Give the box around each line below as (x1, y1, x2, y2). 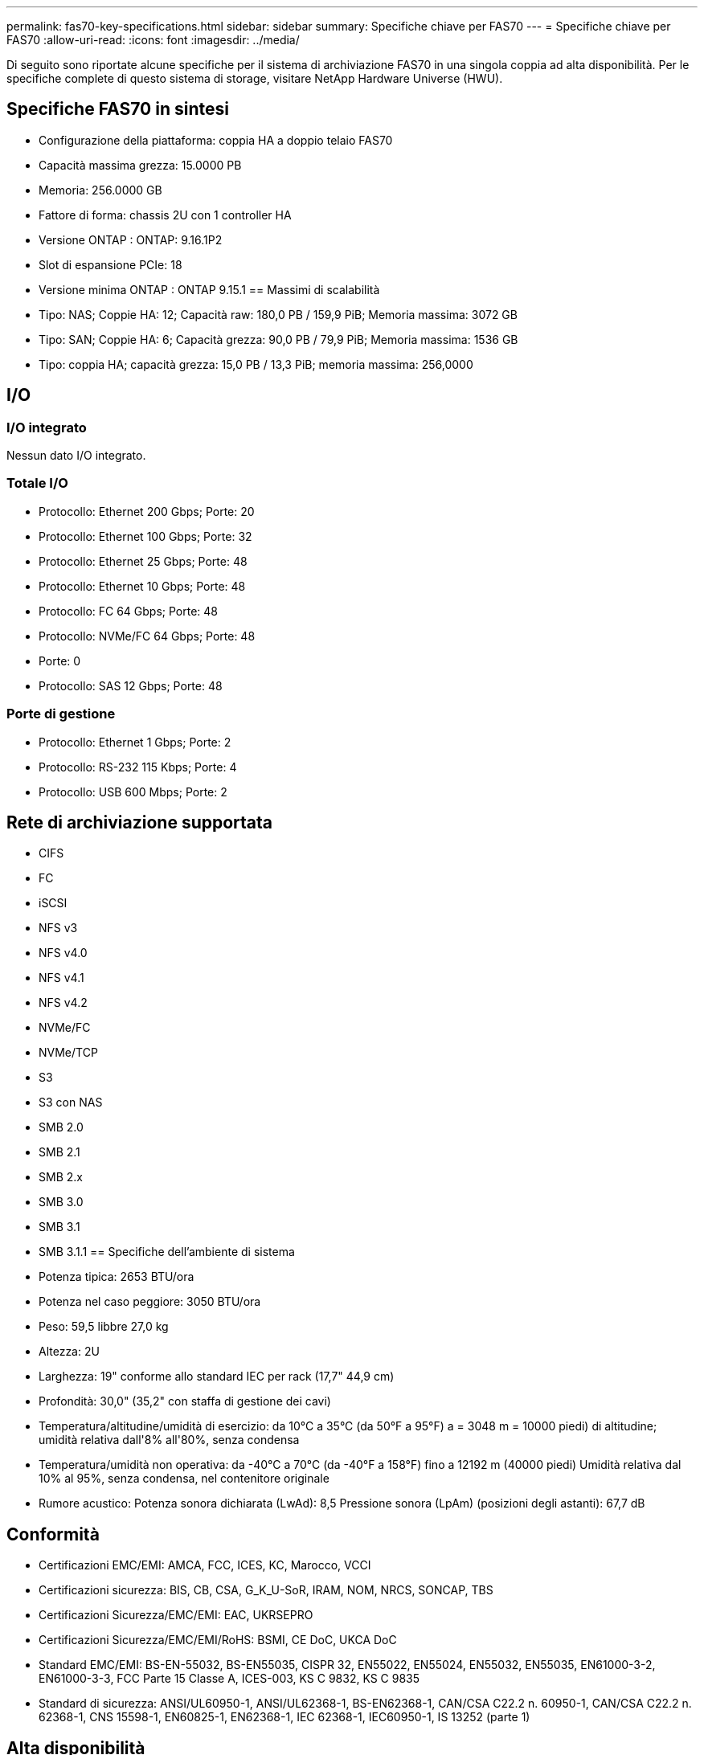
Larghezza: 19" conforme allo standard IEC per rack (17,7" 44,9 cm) (39, 1369, 395, 1384)
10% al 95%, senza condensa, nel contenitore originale (39, 1471, 329, 1486)
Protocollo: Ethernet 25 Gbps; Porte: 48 (39, 554, 248, 568)
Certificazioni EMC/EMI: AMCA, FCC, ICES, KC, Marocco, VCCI (39, 1558, 371, 1573)
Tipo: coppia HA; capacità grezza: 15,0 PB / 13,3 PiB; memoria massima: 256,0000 (39, 357, 473, 371)
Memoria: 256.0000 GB (39, 182, 162, 197)
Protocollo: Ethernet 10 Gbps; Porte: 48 (39, 579, 246, 593)
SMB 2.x (39, 1170, 83, 1184)
